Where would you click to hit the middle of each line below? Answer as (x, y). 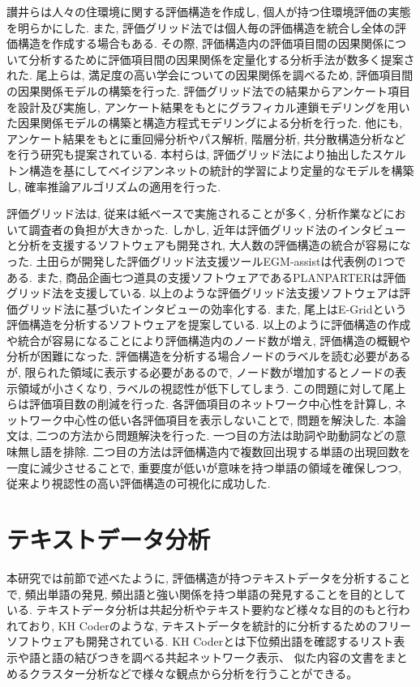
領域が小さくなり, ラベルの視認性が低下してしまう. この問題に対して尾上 (212, 388)
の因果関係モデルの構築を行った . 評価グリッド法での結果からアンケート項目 (208, 90)
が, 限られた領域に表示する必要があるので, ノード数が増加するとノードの (201, 372)
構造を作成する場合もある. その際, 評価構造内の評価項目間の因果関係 (201, 43)
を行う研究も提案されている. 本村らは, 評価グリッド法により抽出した (189, 154)
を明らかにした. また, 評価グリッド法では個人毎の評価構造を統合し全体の (201, 27)
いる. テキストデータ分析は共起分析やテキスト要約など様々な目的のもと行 (203, 610)
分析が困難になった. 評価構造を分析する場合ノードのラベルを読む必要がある (209, 356)
